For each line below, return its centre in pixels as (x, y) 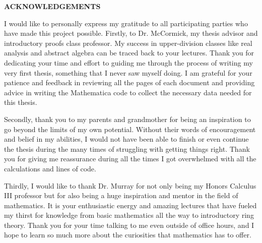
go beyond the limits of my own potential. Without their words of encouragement (130, 129)
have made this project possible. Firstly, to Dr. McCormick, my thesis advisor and (131, 33)
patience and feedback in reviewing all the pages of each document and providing (129, 82)
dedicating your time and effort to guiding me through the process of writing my (128, 62)
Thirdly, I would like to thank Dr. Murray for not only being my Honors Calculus (130, 185)
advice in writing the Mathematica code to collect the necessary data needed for (128, 92)
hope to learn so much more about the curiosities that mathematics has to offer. (128, 235)
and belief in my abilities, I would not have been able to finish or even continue (126, 139)
